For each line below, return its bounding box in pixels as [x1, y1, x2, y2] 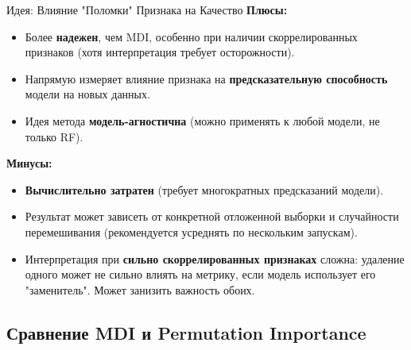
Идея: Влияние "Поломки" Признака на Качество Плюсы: [6, 2, 288, 17]
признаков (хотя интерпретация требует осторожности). [25, 44, 295, 60]
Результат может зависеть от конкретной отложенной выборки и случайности [25, 208, 399, 225]
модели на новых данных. [25, 86, 150, 102]
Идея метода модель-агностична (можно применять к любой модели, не [25, 112, 380, 129]
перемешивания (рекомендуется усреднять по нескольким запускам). [25, 223, 358, 240]
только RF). [25, 128, 83, 144]
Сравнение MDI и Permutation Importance [6, 320, 366, 344]
